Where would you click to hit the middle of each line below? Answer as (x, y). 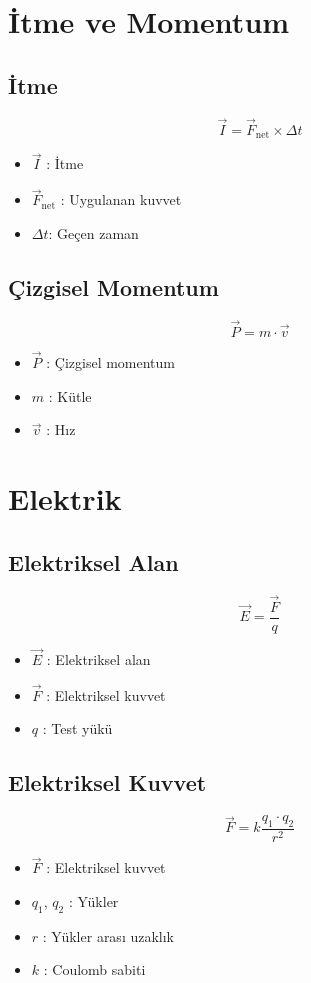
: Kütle (70, 395)
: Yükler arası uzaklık (108, 935)
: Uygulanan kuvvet (121, 199)
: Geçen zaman (93, 232)
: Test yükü (77, 728)
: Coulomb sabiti (94, 969)
